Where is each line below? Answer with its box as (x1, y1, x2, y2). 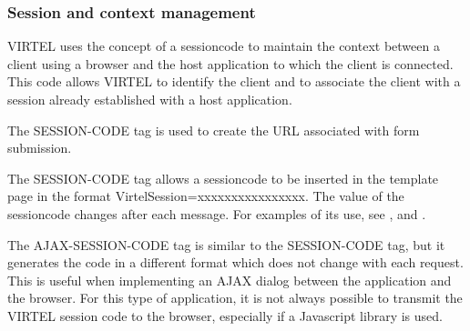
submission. (7, 138, 72, 157)
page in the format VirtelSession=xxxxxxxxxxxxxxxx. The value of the (7, 186, 404, 206)
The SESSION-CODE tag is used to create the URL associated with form (7, 120, 420, 139)
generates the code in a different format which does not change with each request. (7, 253, 464, 272)
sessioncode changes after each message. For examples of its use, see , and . (7, 204, 426, 223)
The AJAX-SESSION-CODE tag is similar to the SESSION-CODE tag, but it (7, 235, 445, 254)
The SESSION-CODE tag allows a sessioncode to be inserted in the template (7, 168, 439, 187)
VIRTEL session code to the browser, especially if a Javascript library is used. (7, 306, 443, 325)
